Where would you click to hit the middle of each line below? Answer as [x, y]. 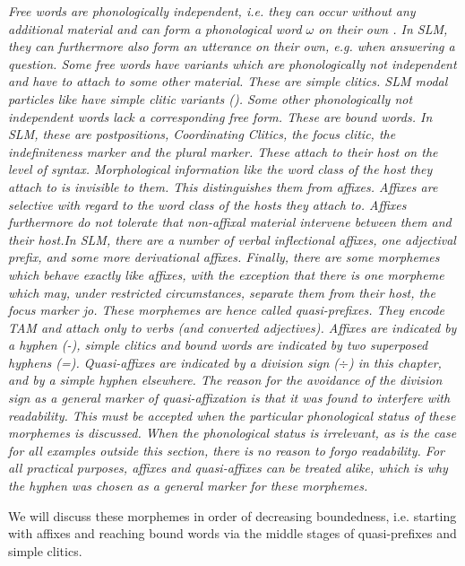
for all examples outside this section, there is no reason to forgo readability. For [226, 450]
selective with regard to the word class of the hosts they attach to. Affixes [207, 204]
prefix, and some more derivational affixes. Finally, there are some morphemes [224, 257]
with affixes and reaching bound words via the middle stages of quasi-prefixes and [232, 533]
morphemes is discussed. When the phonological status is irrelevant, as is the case [232, 433]
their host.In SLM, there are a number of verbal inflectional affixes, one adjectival [232, 239]
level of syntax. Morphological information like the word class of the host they [220, 169]
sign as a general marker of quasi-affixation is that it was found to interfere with [229, 398]
